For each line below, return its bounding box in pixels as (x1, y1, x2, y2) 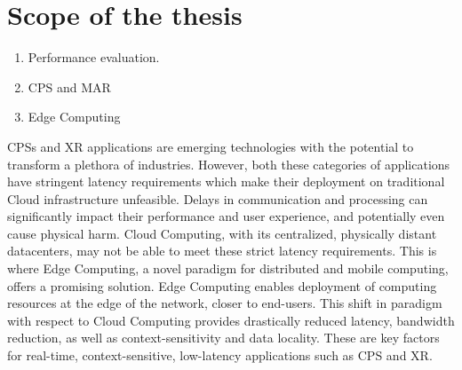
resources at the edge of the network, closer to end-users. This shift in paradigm (7, 294, 442, 312)
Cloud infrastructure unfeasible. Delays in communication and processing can (7, 189, 428, 208)
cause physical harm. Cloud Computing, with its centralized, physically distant (7, 224, 437, 242)
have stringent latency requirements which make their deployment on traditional (7, 172, 445, 191)
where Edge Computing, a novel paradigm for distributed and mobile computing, (7, 259, 449, 278)
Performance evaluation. (28, 48, 160, 67)
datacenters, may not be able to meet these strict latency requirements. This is (7, 241, 437, 260)
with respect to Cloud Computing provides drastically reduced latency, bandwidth (7, 311, 455, 329)
